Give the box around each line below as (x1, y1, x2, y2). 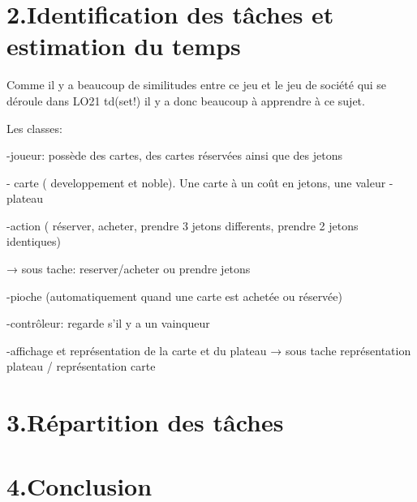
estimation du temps (6, 29, 241, 62)
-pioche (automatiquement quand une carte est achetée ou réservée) (6, 287, 342, 304)
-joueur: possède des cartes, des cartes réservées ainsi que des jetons (6, 147, 342, 164)
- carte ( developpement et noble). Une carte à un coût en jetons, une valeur (6, 174, 386, 191)
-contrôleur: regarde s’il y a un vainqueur (6, 315, 210, 332)
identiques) (6, 233, 61, 250)
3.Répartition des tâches (6, 405, 284, 439)
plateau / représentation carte (6, 358, 156, 375)
